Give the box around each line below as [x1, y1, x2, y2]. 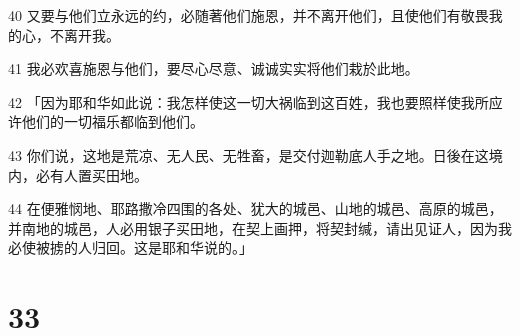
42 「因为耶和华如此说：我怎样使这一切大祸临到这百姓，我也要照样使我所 [8, 91, 489, 112]
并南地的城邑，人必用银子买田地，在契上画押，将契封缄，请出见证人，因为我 [8, 217, 512, 238]
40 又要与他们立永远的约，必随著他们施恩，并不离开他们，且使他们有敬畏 [8, 5, 489, 25]
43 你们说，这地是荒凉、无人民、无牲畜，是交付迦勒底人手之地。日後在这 [8, 144, 489, 165]
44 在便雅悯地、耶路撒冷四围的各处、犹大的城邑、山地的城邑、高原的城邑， [8, 198, 503, 219]
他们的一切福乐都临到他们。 [21, 111, 204, 132]
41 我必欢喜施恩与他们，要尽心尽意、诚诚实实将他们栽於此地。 [8, 58, 419, 79]
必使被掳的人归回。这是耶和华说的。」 [8, 237, 253, 258]
